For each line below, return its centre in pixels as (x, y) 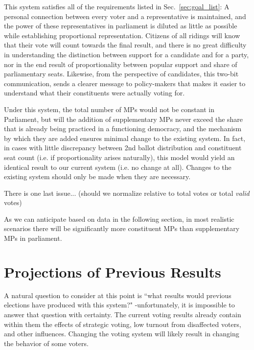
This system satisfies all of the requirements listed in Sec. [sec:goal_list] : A (117, 6)
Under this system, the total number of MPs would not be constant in (109, 109)
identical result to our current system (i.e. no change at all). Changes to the (118, 167)
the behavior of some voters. (46, 343)
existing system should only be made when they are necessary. (97, 176)
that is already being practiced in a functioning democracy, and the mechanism (123, 128)
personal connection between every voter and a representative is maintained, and (125, 16)
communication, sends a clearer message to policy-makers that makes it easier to (125, 83)
